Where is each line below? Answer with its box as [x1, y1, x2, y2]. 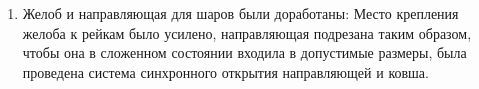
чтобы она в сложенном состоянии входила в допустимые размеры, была [22, 42, 467, 63]
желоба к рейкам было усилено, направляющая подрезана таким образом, [22, 22, 472, 43]
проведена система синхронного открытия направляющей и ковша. [22, 61, 429, 82]
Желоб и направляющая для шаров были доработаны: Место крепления [22, 3, 459, 23]
